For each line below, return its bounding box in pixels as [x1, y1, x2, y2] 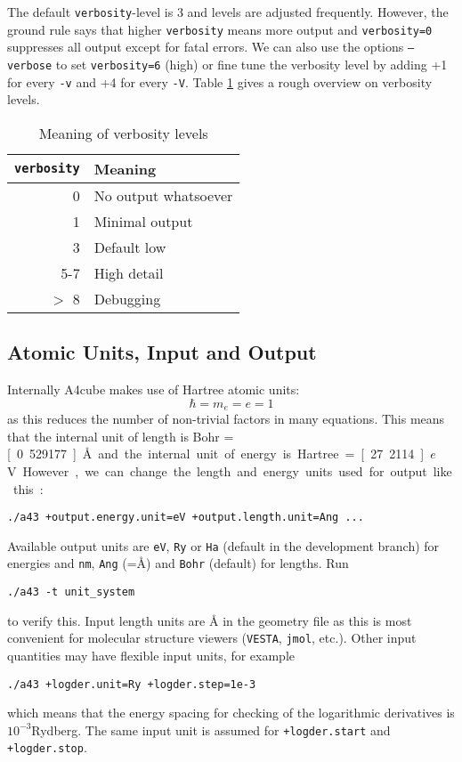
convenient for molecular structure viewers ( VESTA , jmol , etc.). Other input [7, 628, 417, 647]
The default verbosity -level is [7, 3, 174, 20]
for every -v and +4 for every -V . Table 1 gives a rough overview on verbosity [7, 72, 433, 91]
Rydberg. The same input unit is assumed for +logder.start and [31, 720, 391, 739]
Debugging [93, 288, 161, 309]
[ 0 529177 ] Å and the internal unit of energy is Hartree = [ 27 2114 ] [7, 444, 425, 463]
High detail [93, 262, 164, 283]
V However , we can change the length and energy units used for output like [7, 461, 452, 480]
